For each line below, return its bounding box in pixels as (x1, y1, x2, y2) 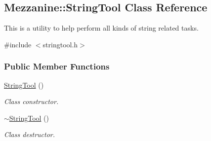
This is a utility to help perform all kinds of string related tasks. (4, 23, 199, 33)
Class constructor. (4, 96, 59, 106)
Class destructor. (4, 129, 55, 140)
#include (4, 39, 32, 49)
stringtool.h (42, 39, 78, 49)
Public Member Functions (4, 60, 110, 72)
